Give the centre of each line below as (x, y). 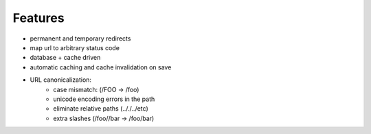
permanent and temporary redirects (80, 38)
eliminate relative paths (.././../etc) (101, 109)
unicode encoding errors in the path (104, 99)
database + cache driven (65, 58)
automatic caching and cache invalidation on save (101, 67)
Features (38, 18)
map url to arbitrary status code (75, 47)
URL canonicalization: (61, 80)
